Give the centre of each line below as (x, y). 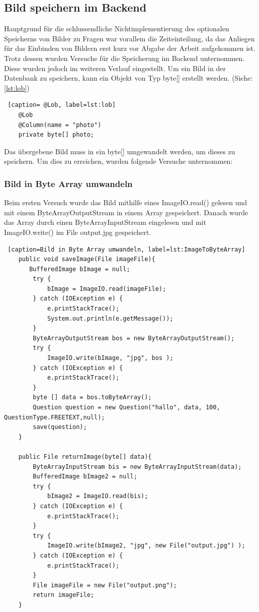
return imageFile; (63, 595)
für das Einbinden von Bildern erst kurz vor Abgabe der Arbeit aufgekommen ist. (130, 48)
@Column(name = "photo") (60, 125)
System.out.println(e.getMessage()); (110, 318)
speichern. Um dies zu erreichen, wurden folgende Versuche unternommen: (118, 161)
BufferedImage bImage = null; (80, 269)
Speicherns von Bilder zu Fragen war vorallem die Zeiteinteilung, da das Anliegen (129, 38)
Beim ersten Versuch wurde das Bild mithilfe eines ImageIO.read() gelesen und (126, 202)
